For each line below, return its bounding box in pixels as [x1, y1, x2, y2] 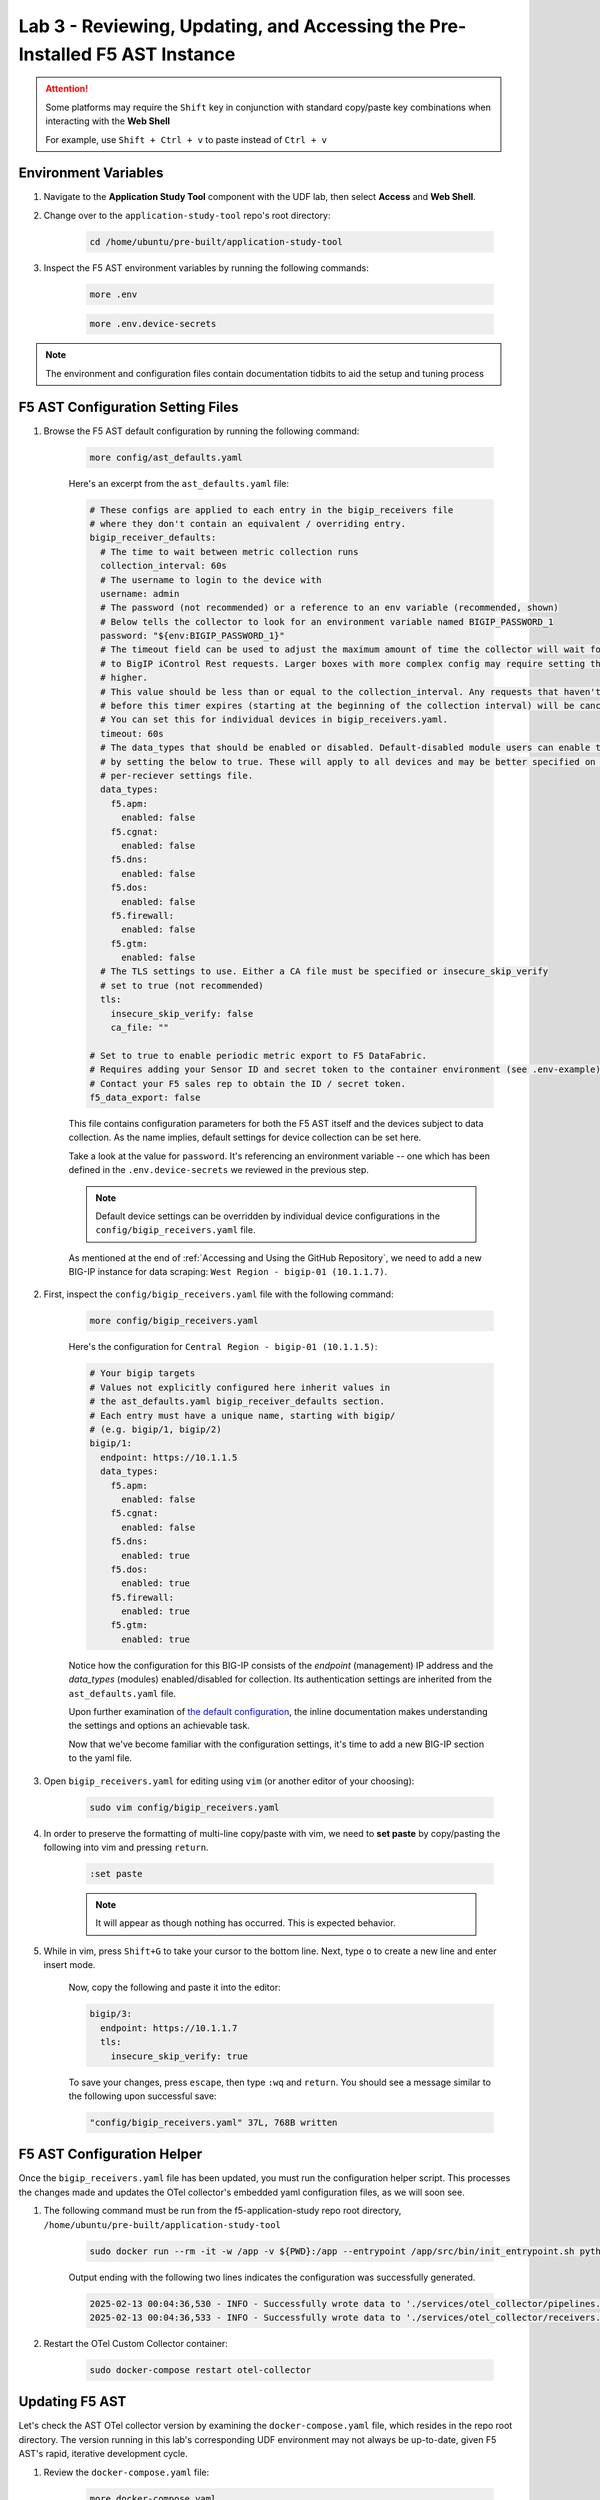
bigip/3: [89, 2008, 133, 2020]
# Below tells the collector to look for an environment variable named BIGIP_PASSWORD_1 [100, 616, 554, 627]
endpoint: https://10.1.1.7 [100, 2022, 238, 2034]
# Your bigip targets [89, 1368, 196, 1379]
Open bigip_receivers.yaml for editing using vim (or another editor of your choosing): [43, 1775, 415, 1787]
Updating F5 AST [18, 2393, 127, 2410]
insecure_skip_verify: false [110, 1008, 254, 1019]
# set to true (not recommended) [100, 980, 264, 991]
